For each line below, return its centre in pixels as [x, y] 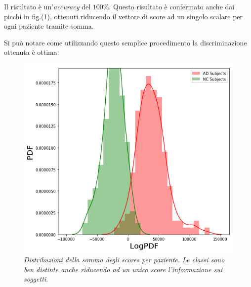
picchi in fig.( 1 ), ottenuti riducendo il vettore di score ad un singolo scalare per [124, 16]
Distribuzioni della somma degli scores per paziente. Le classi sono [124, 259]
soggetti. [36, 279]
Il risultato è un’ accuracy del [47, 6]
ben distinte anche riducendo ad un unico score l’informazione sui [123, 269]
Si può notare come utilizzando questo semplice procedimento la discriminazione [125, 42]
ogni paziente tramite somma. [49, 26]
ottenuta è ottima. [32, 52]
